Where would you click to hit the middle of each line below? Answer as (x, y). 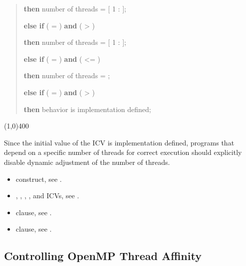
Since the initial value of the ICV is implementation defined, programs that (119, 142)
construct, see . (39, 179)
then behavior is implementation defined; (87, 109)
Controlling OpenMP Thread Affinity (103, 256)
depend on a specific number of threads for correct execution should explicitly (123, 152)
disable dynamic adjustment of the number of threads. (87, 162)
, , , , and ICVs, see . (47, 196)
